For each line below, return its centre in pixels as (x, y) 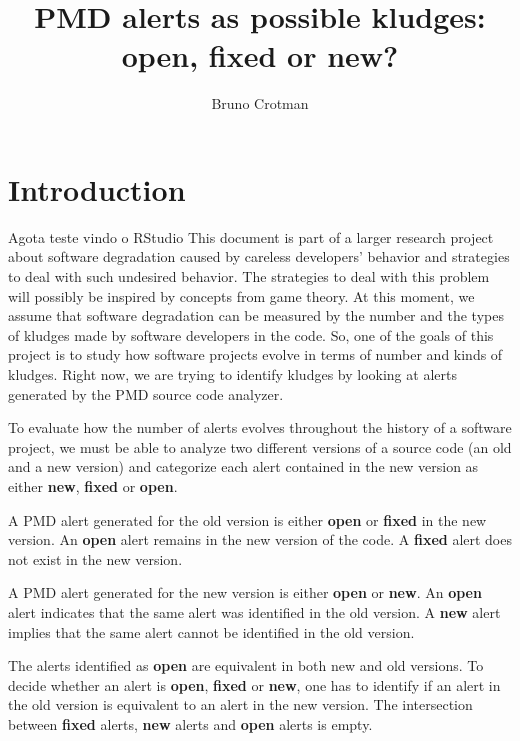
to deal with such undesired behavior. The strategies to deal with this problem (249, 276)
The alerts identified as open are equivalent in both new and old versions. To (246, 665)
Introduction (97, 188)
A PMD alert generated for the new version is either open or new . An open (245, 592)
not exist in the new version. (95, 558)
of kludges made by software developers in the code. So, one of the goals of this (251, 334)
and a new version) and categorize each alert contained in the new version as (243, 466)
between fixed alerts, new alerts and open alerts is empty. (190, 723)
